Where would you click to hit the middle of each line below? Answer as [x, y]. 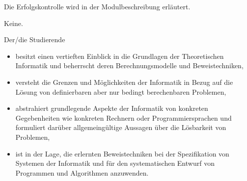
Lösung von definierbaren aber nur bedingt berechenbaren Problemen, [121, 91]
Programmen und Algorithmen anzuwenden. [82, 172]
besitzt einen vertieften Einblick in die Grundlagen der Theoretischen [120, 56]
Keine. [14, 23]
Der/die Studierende [35, 39]
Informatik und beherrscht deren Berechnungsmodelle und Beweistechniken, [129, 65]
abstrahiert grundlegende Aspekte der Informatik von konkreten [112, 108]
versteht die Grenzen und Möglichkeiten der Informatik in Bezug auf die [124, 82]
